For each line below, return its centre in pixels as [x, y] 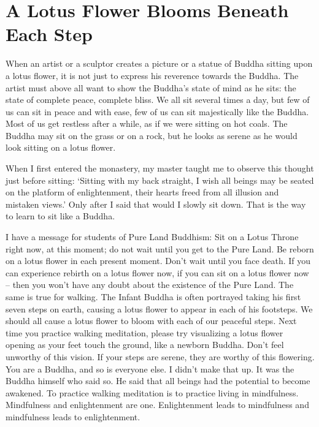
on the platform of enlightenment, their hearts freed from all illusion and [142, 192]
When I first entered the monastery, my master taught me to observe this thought [160, 168]
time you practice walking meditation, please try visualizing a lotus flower [144, 332]
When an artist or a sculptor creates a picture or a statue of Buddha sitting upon [159, 63]
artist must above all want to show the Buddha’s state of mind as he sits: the [151, 87]
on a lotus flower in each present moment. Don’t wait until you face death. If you [158, 261]
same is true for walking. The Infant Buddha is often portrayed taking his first [153, 297]
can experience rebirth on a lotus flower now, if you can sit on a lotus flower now [157, 272]
